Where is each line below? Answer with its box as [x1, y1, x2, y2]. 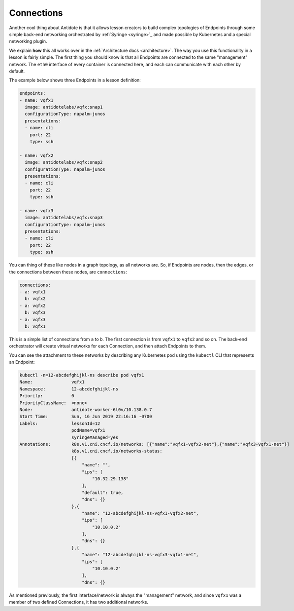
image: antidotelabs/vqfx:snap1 [25, 104, 103, 110]
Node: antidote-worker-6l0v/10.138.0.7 [19, 407, 152, 413]
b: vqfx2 [25, 296, 46, 302]
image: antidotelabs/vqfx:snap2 [25, 159, 103, 165]
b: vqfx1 [25, 323, 46, 329]
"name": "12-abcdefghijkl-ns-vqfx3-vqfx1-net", [81, 552, 199, 558]
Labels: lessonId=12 [19, 420, 100, 426]
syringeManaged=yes [71, 434, 118, 440]
